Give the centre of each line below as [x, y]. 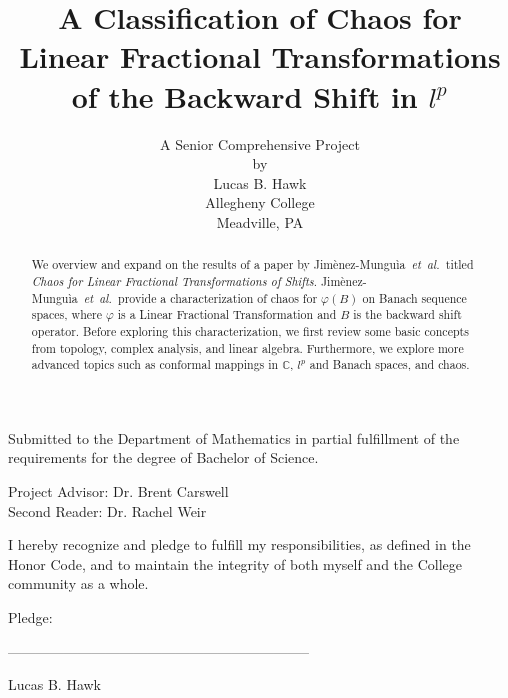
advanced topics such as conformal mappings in [155, 364]
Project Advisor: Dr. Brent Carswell [118, 491]
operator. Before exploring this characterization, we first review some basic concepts [250, 330]
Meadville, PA [260, 221]
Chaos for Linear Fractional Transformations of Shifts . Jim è [188, 280]
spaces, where [66, 314]
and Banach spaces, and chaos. [389, 364]
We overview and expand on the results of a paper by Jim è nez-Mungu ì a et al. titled [252, 264]
